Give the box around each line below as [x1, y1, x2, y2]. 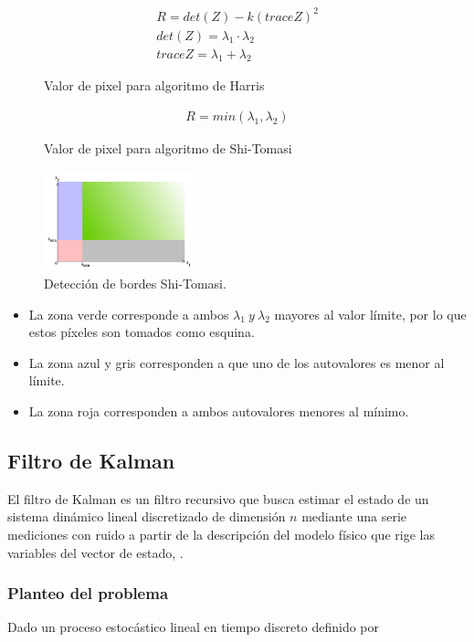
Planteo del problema [7, 582, 169, 605]
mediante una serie [301, 507, 407, 526]
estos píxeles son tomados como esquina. [28, 322, 255, 342]
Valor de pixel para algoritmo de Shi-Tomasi [44, 139, 292, 158]
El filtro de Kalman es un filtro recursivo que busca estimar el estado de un [7, 489, 429, 508]
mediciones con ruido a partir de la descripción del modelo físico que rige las [7, 525, 435, 543]
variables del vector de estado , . [7, 542, 184, 562]
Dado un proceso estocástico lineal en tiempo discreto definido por [7, 617, 380, 637]
